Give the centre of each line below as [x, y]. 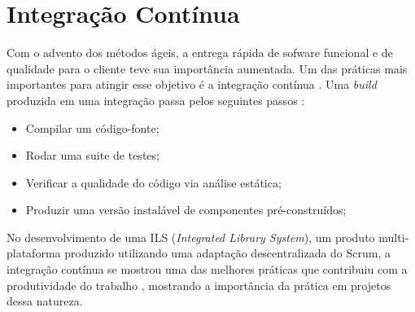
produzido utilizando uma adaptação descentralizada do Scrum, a [228, 253]
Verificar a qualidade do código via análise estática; [153, 182]
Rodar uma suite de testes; [92, 155]
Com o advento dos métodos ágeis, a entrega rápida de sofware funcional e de [200, 53]
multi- [394, 237]
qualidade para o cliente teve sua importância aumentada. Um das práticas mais [207, 68]
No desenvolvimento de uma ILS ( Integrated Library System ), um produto [191, 237]
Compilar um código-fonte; [92, 127]
